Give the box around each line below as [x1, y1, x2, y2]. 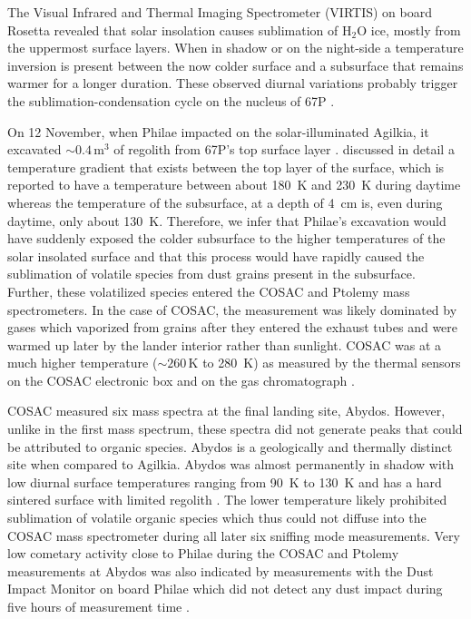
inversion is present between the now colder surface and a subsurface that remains [7, 55, 464, 74]
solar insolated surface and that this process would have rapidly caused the [7, 246, 425, 265]
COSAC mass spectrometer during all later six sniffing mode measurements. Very [7, 526, 460, 545]
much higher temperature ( [7, 353, 158, 372]
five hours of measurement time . [7, 597, 190, 615]
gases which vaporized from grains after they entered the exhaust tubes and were [7, 318, 458, 337]
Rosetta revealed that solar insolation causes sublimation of [7, 20, 339, 39]
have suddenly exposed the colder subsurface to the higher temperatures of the [7, 229, 446, 248]
